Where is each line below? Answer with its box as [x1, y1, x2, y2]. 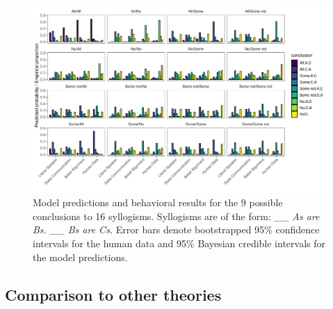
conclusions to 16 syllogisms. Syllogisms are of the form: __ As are [33, 208, 320, 223]
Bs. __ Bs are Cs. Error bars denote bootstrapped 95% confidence [33, 222, 320, 237]
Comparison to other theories [5, 283, 222, 305]
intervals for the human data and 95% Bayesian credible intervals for [33, 235, 326, 250]
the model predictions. [33, 249, 128, 264]
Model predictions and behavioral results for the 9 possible [33, 195, 283, 210]
